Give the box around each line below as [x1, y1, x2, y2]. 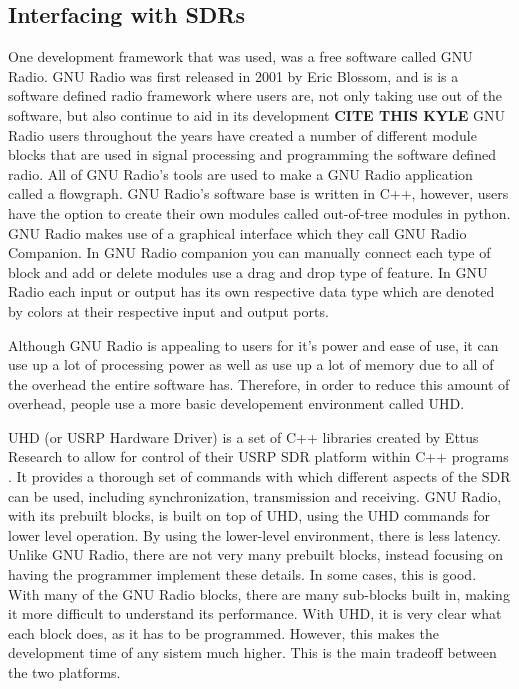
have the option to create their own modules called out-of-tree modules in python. [8, 202, 511, 223]
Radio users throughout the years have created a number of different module [8, 124, 477, 145]
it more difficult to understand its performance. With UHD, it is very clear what [8, 603, 502, 624]
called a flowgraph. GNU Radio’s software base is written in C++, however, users [8, 183, 509, 204]
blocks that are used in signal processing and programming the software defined [8, 144, 496, 165]
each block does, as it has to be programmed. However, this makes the [8, 622, 439, 643]
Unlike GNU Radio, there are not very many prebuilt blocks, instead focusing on [8, 544, 503, 565]
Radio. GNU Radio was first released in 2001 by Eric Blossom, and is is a [8, 65, 459, 86]
